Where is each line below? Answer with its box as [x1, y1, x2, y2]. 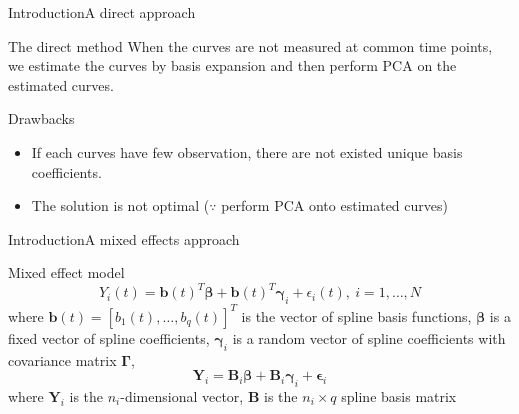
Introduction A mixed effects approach [8, 228, 240, 249]
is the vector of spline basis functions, [241, 305, 472, 326]
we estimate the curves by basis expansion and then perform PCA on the [8, 55, 457, 76]
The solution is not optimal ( [31, 195, 210, 216]
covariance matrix [8, 349, 117, 370]
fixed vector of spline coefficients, [8, 327, 210, 348]
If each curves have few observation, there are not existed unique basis [31, 141, 463, 162]
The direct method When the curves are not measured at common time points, [8, 35, 493, 56]
